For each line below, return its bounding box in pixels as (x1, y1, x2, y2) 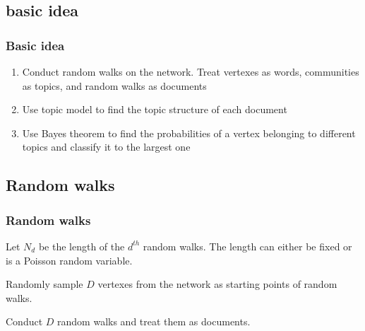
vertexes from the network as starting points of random (97, 277, 337, 291)
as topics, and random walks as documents (22, 78, 207, 93)
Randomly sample (6, 277, 83, 291)
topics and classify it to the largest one (22, 139, 191, 154)
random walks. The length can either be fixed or (143, 238, 352, 253)
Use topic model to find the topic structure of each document (22, 102, 287, 117)
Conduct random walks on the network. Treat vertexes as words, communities (22, 64, 359, 79)
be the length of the (38, 238, 125, 253)
